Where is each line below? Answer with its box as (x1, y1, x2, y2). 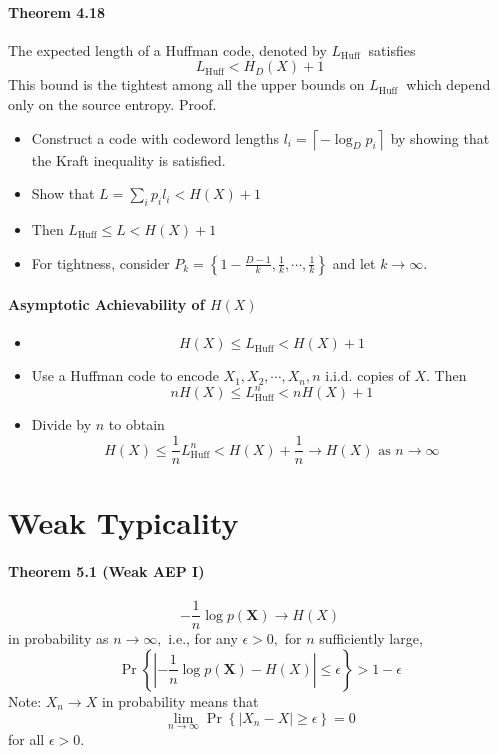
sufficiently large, (319, 628, 423, 649)
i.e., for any (168, 628, 238, 649)
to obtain (108, 414, 165, 435)
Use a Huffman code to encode (31, 365, 219, 386)
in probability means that (101, 690, 259, 711)
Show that (31, 183, 95, 204)
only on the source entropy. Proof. (8, 93, 217, 114)
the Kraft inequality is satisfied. (31, 149, 226, 170)
